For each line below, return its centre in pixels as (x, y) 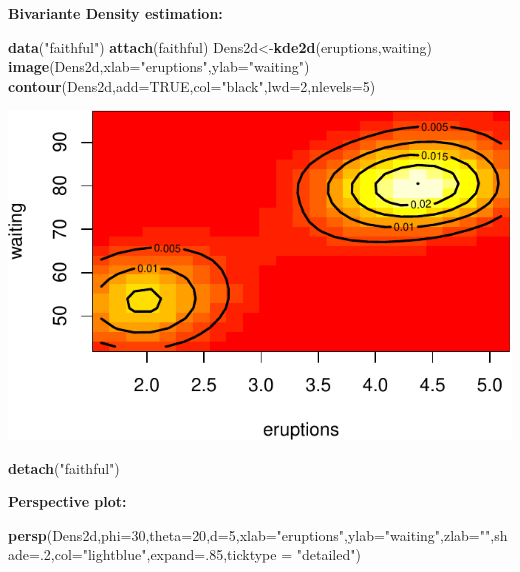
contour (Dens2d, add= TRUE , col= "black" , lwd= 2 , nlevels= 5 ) (192, 85)
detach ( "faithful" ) (64, 467)
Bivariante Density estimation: (115, 13)
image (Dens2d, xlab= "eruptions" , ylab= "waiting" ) (159, 66)
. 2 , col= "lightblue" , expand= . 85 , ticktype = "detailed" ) (200, 554)
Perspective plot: (67, 501)
